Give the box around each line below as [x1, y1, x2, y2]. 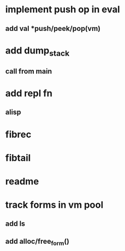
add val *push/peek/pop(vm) [5, 24, 101, 33]
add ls [5, 220, 26, 228]
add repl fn [5, 87, 53, 99]
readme [5, 175, 39, 187]
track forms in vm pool [5, 199, 104, 211]
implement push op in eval [5, 4, 120, 15]
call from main [5, 67, 52, 76]
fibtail [5, 152, 31, 164]
